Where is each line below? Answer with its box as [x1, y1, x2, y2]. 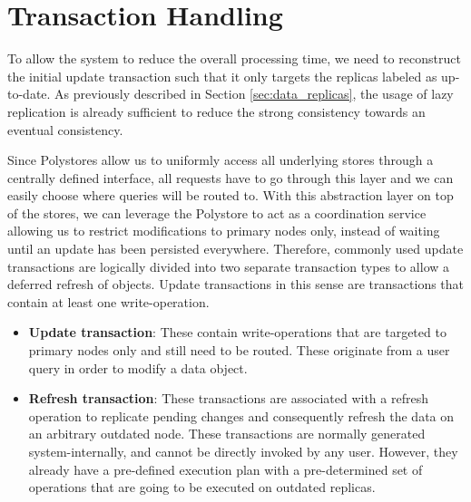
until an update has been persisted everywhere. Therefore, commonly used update [7, 239, 464, 258]
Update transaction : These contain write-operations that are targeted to [28, 323, 446, 342]
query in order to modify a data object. [28, 358, 248, 377]
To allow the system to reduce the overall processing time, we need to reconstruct [7, 49, 461, 68]
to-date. [7, 84, 51, 103]
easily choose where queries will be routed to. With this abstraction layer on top [7, 186, 454, 205]
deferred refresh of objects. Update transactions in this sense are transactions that [7, 275, 465, 294]
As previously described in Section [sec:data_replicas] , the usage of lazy [54, 84, 454, 103]
